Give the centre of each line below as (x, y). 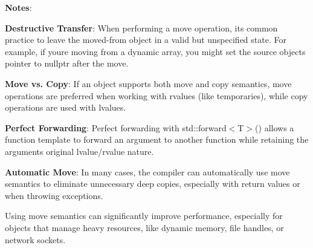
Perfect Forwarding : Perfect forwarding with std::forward (116, 127)
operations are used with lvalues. (66, 107)
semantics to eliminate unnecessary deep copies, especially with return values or (153, 184)
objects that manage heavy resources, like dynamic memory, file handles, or (144, 227)
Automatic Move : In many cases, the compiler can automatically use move (147, 171)
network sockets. (35, 239)
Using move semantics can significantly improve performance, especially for (144, 216)
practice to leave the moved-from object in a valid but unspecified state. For (146, 40)
